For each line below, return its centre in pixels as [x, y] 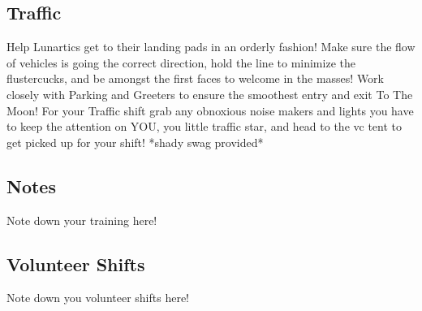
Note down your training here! [82, 220]
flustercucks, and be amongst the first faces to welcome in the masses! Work [195, 78]
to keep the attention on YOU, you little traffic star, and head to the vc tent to [205, 126]
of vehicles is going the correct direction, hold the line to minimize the [181, 62]
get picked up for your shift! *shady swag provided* [135, 142]
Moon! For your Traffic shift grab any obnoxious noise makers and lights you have [210, 110]
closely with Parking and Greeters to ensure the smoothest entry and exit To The [210, 94]
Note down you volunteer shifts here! [98, 298]
